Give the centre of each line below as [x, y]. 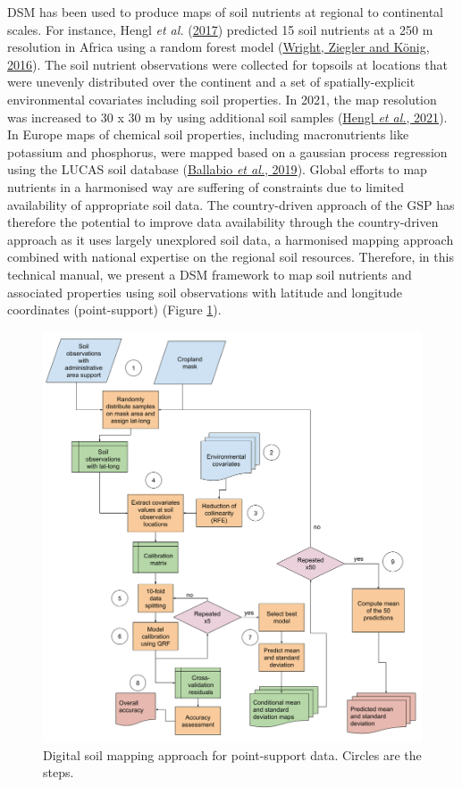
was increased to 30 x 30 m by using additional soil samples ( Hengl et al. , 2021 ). [227, 117]
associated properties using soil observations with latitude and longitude [205, 292]
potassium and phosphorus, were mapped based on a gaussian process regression [227, 151]
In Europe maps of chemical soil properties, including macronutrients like [208, 134]
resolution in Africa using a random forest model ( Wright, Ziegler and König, [218, 47]
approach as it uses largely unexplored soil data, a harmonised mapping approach [231, 239]
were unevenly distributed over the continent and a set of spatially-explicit [211, 82]
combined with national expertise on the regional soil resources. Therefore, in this [231, 257]
